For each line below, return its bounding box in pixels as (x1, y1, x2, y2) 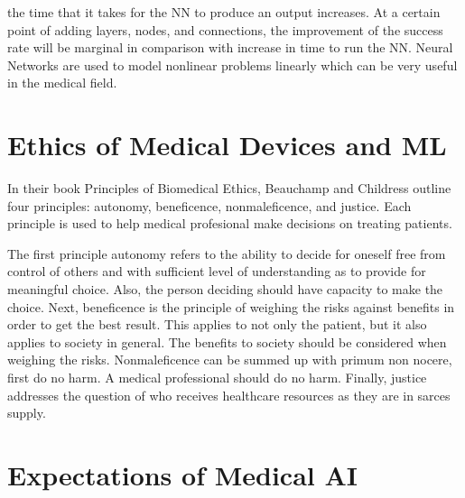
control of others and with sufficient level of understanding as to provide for (7, 262, 426, 281)
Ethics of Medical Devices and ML (7, 126, 447, 163)
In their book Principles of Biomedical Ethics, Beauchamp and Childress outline (7, 179, 451, 198)
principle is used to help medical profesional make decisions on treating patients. (7, 214, 452, 233)
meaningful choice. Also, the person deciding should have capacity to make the (7, 280, 443, 299)
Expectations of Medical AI (7, 456, 358, 493)
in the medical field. (7, 73, 117, 92)
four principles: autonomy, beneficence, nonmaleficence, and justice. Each (7, 196, 412, 215)
